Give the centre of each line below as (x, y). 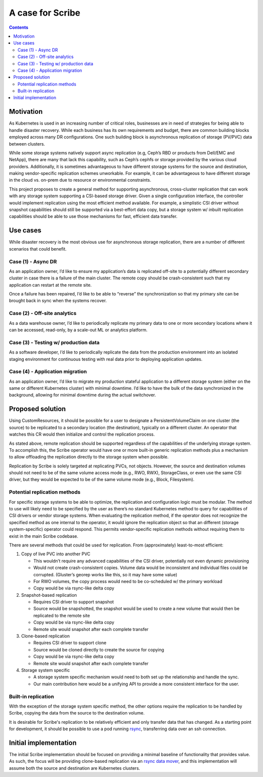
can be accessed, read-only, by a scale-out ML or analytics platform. (78, 330)
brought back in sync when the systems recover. (58, 301)
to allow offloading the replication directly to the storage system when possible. (89, 457)
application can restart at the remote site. (50, 285)
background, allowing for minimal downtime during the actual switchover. (82, 395)
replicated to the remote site (62, 615)
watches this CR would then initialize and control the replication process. (82, 434)
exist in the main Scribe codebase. (44, 536)
